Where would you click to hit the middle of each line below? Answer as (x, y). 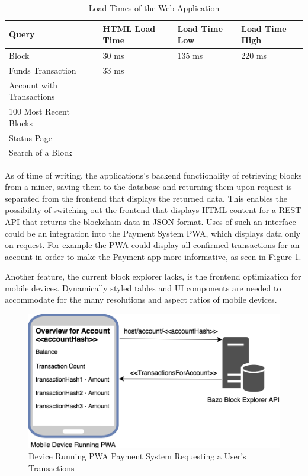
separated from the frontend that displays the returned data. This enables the (146, 198)
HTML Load (129, 28)
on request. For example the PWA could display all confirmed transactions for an (152, 245)
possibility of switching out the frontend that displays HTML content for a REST (153, 210)
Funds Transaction (43, 70)
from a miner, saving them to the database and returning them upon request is (148, 187)
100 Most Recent (39, 111)
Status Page (31, 137)
